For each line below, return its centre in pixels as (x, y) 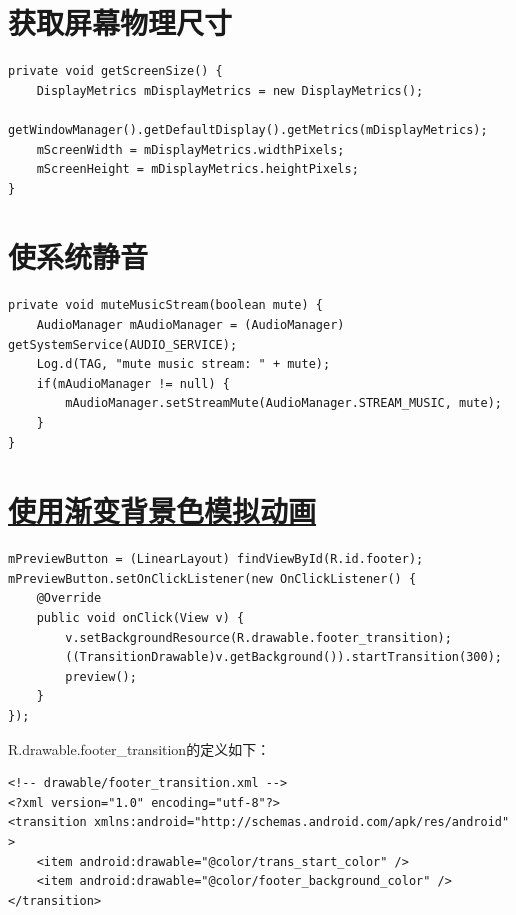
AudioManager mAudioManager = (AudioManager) (190, 325)
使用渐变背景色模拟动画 (162, 510)
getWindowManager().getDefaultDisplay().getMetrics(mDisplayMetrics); (248, 129)
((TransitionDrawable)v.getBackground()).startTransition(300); (283, 657)
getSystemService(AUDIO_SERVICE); (123, 344)
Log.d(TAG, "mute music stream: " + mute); (183, 364)
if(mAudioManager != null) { (133, 383)
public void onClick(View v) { (140, 618)
